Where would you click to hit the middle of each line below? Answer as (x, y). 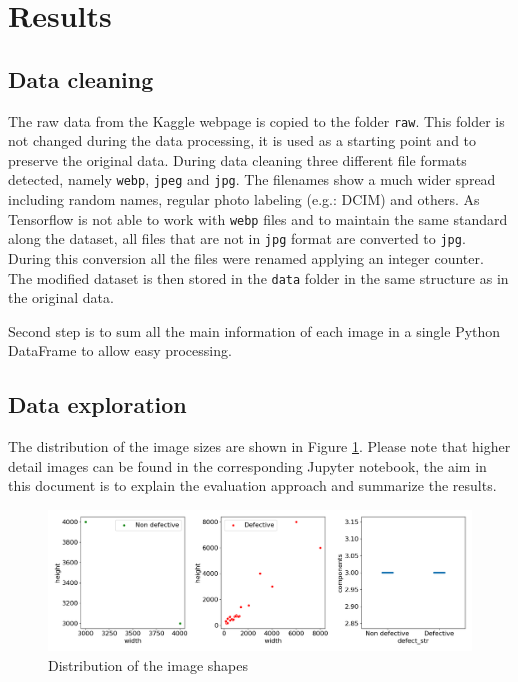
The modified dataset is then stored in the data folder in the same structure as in (258, 277)
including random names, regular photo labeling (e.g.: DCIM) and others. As (244, 199)
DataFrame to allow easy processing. (120, 350)
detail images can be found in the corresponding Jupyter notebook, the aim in (247, 465)
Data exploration (97, 404)
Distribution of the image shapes (148, 664)
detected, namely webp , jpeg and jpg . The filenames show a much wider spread (252, 179)
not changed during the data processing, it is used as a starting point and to (242, 140)
